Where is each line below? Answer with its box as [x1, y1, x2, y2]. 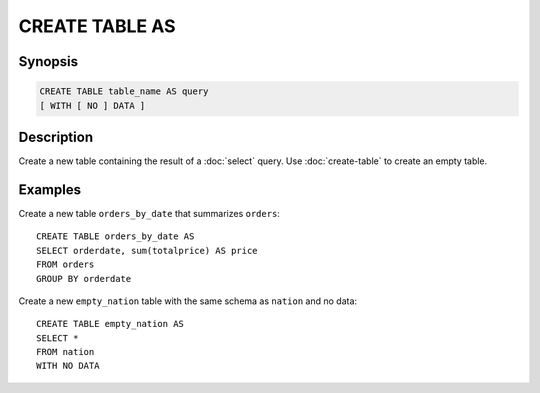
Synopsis [18, 53, 79, 70]
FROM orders [36, 259, 95, 270]
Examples [18, 181, 82, 198]
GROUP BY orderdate [36, 273, 132, 284]
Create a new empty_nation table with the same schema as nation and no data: [18, 295, 358, 307]
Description [18, 128, 94, 145]
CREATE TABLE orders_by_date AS [36, 231, 195, 242]
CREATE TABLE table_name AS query [39, 86, 209, 97]
